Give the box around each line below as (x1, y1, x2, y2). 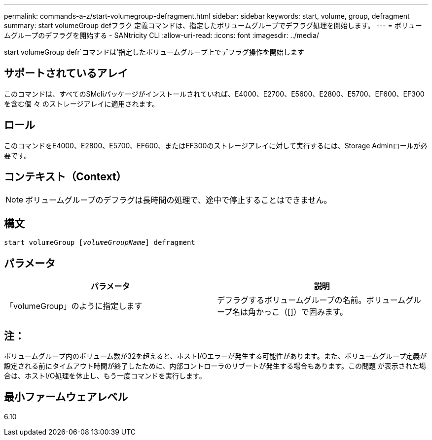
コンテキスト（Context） (4, 170, 127, 183)
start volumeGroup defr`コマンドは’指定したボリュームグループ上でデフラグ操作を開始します (4, 48, 304, 56)
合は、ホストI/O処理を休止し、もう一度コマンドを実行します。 (4, 372, 206, 380)
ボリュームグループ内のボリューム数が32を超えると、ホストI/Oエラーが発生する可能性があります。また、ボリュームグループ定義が (4, 352, 427, 361)
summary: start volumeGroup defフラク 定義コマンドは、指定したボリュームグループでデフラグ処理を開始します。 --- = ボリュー (4, 21, 422, 30)
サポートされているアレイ (4, 67, 128, 80)
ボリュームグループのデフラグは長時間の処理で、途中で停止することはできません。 (25, 195, 332, 205)
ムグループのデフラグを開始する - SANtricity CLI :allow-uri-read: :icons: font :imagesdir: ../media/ (4, 31, 319, 39)
